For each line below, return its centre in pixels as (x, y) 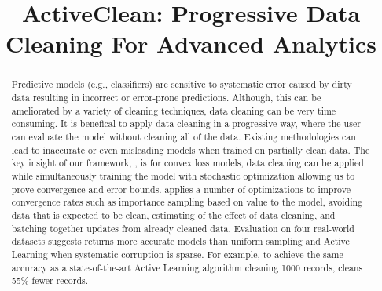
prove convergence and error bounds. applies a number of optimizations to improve (181, 189)
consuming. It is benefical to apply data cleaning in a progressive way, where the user (186, 124)
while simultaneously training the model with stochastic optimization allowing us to (183, 175)
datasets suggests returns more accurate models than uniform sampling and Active (180, 241)
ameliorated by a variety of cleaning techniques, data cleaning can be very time (174, 110)
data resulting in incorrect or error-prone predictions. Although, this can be (166, 98)
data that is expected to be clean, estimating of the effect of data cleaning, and (173, 215)
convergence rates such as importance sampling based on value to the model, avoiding (187, 202)
